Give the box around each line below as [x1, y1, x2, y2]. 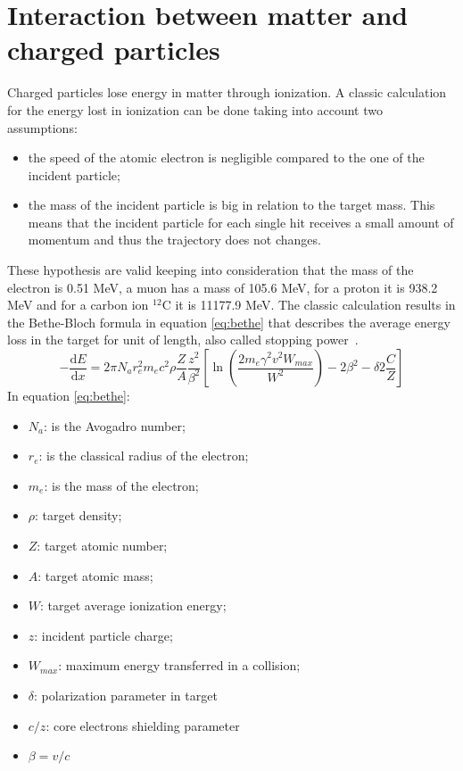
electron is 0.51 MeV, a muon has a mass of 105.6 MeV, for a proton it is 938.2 [7, 278, 438, 296]
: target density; [35, 506, 122, 525]
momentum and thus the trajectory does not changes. [28, 230, 321, 249]
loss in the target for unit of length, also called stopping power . [7, 330, 359, 349]
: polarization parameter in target [34, 685, 218, 704]
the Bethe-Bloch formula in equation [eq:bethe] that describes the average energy [7, 312, 451, 331]
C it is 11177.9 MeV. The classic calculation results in [161, 295, 456, 314]
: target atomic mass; [37, 566, 153, 584]
